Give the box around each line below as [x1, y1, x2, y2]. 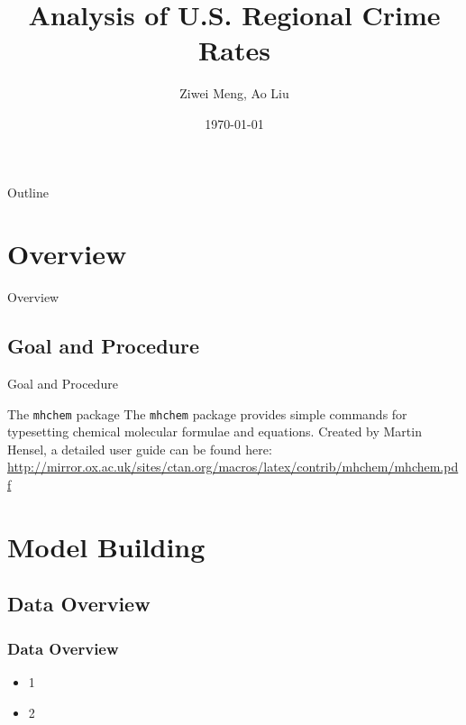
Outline [7, 182, 49, 201]
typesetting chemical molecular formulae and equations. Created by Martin [7, 422, 422, 441]
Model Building [7, 528, 206, 564]
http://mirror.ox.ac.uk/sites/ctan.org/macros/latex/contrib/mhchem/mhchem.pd [7, 457, 459, 476]
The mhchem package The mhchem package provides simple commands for [7, 404, 407, 423]
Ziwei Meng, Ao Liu [179, 84, 289, 103]
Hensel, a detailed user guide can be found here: [7, 439, 272, 458]
